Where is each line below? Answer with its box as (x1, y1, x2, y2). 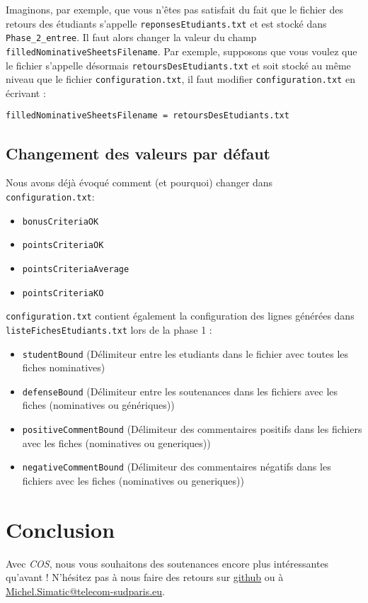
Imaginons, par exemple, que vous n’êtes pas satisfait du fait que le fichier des (6, 2, 343, 16)
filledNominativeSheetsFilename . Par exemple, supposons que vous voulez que (6, 43, 357, 58)
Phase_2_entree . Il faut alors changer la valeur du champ (6, 30, 257, 45)
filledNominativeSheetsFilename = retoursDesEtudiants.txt (6, 111, 289, 121)
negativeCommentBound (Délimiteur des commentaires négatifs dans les (22, 459, 331, 474)
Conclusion (6, 514, 115, 543)
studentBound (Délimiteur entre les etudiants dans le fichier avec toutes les (22, 346, 349, 361)
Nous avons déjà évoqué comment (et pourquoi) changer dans (6, 175, 273, 190)
